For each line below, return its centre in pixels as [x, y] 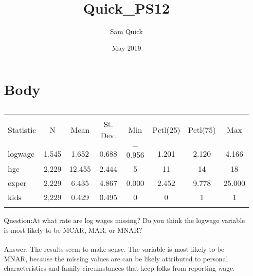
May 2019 [126, 47]
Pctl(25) [166, 129]
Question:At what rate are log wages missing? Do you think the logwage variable [125, 220]
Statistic [22, 129]
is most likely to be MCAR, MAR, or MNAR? [73, 230]
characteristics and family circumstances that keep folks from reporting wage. [119, 268]
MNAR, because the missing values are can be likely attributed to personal [116, 258]
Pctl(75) [202, 129]
